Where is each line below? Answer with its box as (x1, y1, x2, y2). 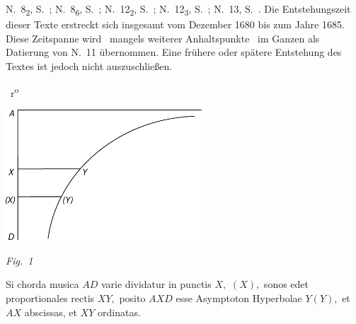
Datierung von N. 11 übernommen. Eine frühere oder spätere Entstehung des (6, 45, 342, 59)
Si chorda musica (6, 277, 79, 291)
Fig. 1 (6, 253, 33, 267)
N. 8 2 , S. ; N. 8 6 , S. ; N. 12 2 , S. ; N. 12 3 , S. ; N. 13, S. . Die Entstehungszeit (6, 1, 351, 18)
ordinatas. (97, 304, 141, 319)
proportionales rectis (6, 291, 95, 306)
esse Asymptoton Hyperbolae (176, 291, 302, 306)
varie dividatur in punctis (101, 277, 212, 291)
